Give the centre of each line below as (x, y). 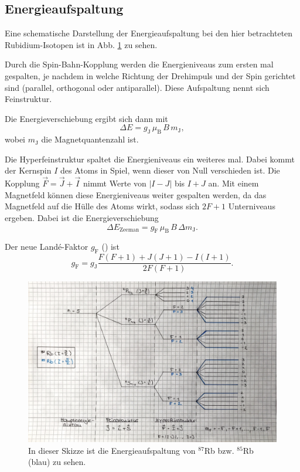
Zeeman (129, 230)
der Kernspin (28, 170)
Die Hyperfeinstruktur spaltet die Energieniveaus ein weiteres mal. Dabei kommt (150, 159)
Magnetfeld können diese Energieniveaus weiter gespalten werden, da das (136, 194)
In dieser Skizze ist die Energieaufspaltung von (112, 450)
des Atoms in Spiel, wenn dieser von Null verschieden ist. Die (170, 170)
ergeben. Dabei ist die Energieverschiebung (82, 217)
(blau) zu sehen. (57, 462)
